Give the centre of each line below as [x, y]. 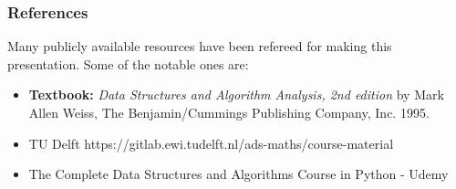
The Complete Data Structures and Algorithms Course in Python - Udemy [238, 174]
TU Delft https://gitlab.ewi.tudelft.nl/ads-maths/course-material [211, 143]
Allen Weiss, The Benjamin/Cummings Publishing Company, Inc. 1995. [229, 112]
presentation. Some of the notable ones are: [128, 63]
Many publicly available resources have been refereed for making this [200, 46]
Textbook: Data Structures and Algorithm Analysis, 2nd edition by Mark [236, 94]
